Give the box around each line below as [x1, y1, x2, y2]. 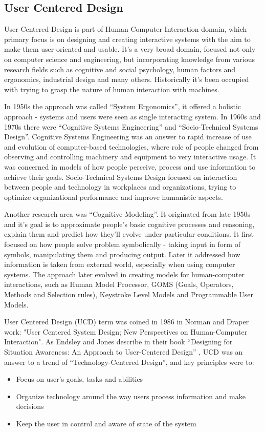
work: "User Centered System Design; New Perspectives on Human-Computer [4, 326, 248, 337]
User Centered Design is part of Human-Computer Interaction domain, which [4, 24, 247, 34]
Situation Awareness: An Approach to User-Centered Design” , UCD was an [4, 346, 243, 357]
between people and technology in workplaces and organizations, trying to [4, 181, 236, 192]
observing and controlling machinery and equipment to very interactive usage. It [4, 151, 256, 162]
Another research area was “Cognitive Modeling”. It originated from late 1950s [4, 209, 251, 219]
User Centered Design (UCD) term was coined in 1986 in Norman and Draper [4, 316, 249, 327]
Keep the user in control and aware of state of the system [16, 418, 196, 428]
